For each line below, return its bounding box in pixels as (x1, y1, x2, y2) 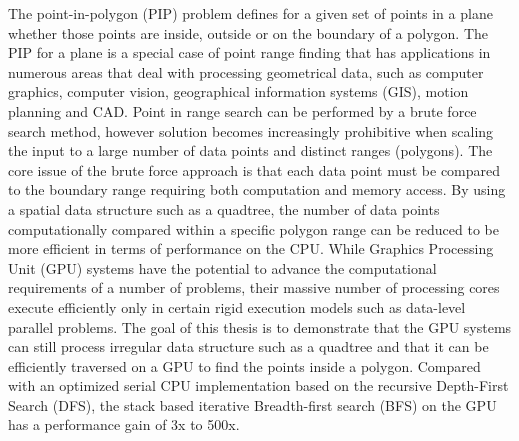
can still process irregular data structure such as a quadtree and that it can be (8, 336, 489, 357)
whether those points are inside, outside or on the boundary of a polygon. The (8, 22, 489, 43)
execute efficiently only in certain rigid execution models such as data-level (8, 296, 466, 317)
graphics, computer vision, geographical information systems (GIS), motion (8, 81, 469, 102)
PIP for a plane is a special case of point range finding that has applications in (8, 42, 491, 63)
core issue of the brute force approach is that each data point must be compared (8, 159, 501, 180)
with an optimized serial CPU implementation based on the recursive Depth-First (8, 375, 509, 396)
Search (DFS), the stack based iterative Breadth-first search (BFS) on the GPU (8, 394, 497, 415)
